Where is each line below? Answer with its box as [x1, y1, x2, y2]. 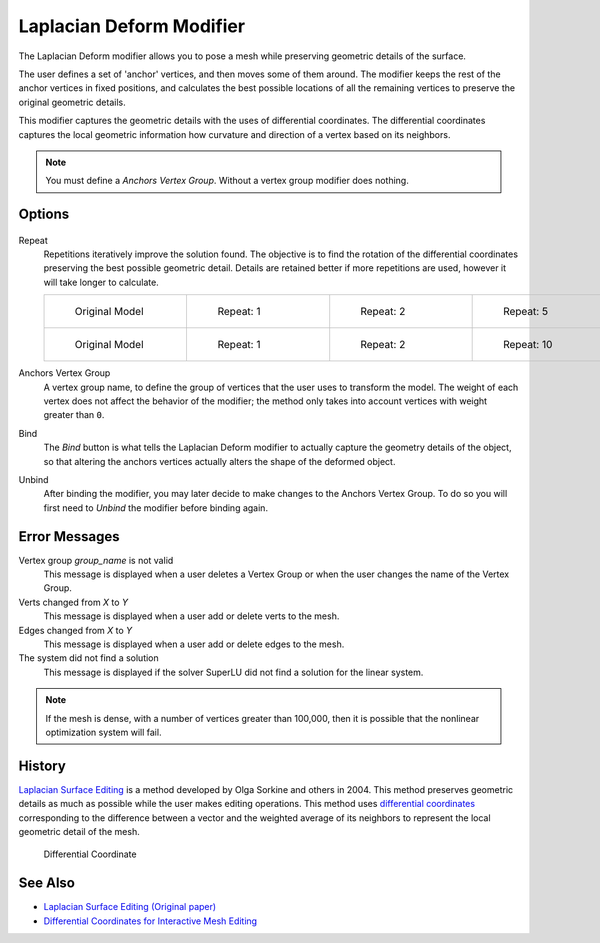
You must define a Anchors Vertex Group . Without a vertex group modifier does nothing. [45, 175, 409, 187]
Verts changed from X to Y [18, 596, 129, 608]
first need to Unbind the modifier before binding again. [43, 501, 269, 514]
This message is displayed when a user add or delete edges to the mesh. [43, 638, 345, 650]
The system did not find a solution [18, 652, 159, 664]
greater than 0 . [43, 409, 105, 421]
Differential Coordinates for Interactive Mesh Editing [43, 915, 258, 927]
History [18, 757, 67, 774]
